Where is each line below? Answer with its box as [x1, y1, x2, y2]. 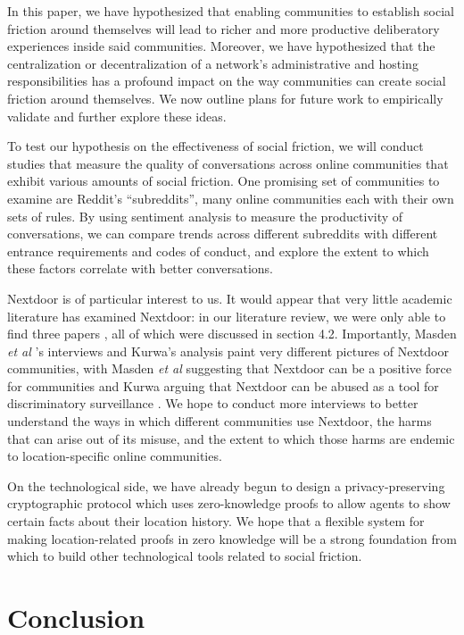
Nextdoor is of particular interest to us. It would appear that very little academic [7, 288, 452, 307]
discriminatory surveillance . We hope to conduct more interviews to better [7, 394, 418, 413]
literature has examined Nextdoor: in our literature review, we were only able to [7, 306, 446, 325]
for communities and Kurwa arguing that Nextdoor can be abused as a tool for [7, 376, 439, 395]
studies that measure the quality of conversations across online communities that [7, 154, 449, 172]
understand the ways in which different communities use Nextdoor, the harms [7, 412, 432, 430]
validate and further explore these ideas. [7, 106, 227, 125]
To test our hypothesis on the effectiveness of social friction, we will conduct [7, 137, 424, 155]
